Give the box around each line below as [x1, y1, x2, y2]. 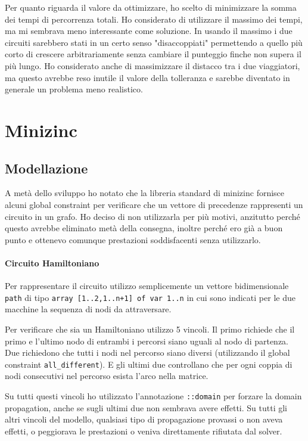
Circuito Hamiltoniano [5, 256, 99, 269]
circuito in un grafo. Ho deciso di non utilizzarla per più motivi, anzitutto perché [5, 210, 300, 222]
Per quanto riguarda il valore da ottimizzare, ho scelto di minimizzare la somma [5, 1, 297, 13]
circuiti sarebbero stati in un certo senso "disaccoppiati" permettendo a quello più [5, 36, 303, 48]
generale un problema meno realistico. [5, 83, 143, 95]
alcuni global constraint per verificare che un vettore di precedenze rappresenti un [5, 198, 303, 210]
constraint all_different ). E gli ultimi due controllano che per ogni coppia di [5, 358, 293, 370]
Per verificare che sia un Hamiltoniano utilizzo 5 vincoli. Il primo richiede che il [5, 322, 295, 335]
